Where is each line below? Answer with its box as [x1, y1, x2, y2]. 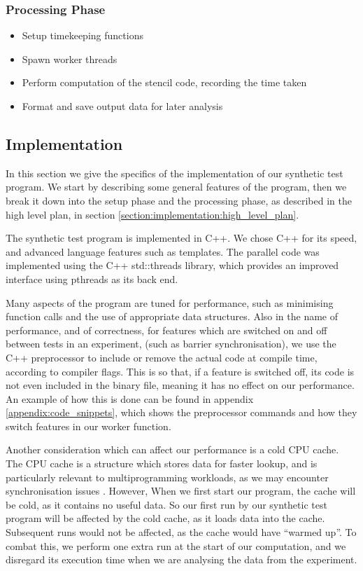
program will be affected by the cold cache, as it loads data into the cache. [6, 511, 325, 525]
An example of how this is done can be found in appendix [6, 391, 254, 406]
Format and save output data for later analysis [22, 99, 223, 113]
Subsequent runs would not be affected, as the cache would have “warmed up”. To [6, 525, 357, 539]
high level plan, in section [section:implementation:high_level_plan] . [6, 207, 299, 221]
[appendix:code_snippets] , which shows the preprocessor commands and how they [6, 405, 357, 420]
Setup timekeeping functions [22, 28, 143, 43]
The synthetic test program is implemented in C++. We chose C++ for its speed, [6, 231, 357, 245]
